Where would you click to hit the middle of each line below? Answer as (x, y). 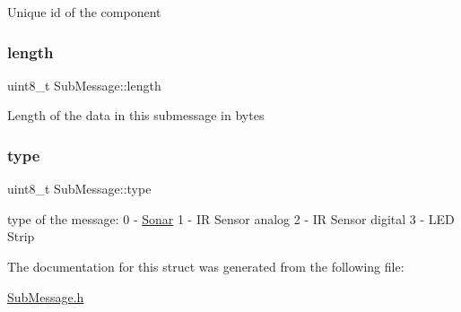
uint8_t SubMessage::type (79, 189)
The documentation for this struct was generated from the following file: (206, 266)
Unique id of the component (84, 12)
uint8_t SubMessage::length (84, 85)
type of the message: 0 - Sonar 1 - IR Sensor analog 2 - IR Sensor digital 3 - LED (231, 218)
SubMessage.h (46, 296)
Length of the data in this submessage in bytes (136, 115)
